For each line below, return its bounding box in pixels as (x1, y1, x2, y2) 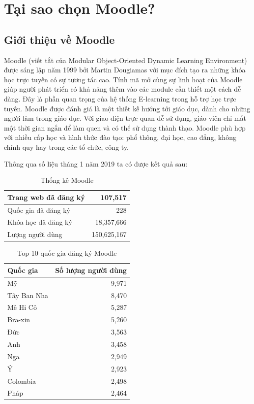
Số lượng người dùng (55, 265, 127, 275)
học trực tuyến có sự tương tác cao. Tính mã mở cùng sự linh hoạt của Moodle (4, 74, 243, 84)
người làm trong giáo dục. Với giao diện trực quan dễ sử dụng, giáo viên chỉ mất (4, 113, 246, 123)
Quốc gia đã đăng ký (7, 204, 70, 215)
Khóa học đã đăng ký (7, 217, 72, 227)
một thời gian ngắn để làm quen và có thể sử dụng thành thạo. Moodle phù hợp (4, 122, 246, 133)
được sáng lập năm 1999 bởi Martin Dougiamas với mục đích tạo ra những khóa (4, 65, 246, 75)
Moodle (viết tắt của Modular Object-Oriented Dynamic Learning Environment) (4, 55, 247, 65)
